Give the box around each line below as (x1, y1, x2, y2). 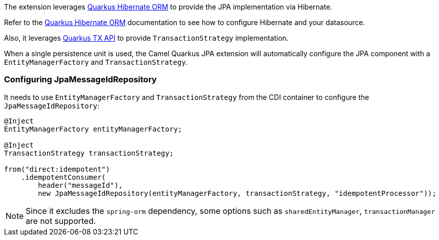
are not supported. (26, 215, 96, 226)
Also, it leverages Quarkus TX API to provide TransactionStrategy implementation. (4, 34, 289, 42)
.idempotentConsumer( (21, 173, 106, 181)
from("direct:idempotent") (4, 165, 110, 173)
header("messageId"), (38, 181, 123, 189)
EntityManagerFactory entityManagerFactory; (4, 125, 183, 133)
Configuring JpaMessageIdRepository (4, 74, 157, 85)
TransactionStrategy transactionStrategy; (4, 149, 174, 157)
